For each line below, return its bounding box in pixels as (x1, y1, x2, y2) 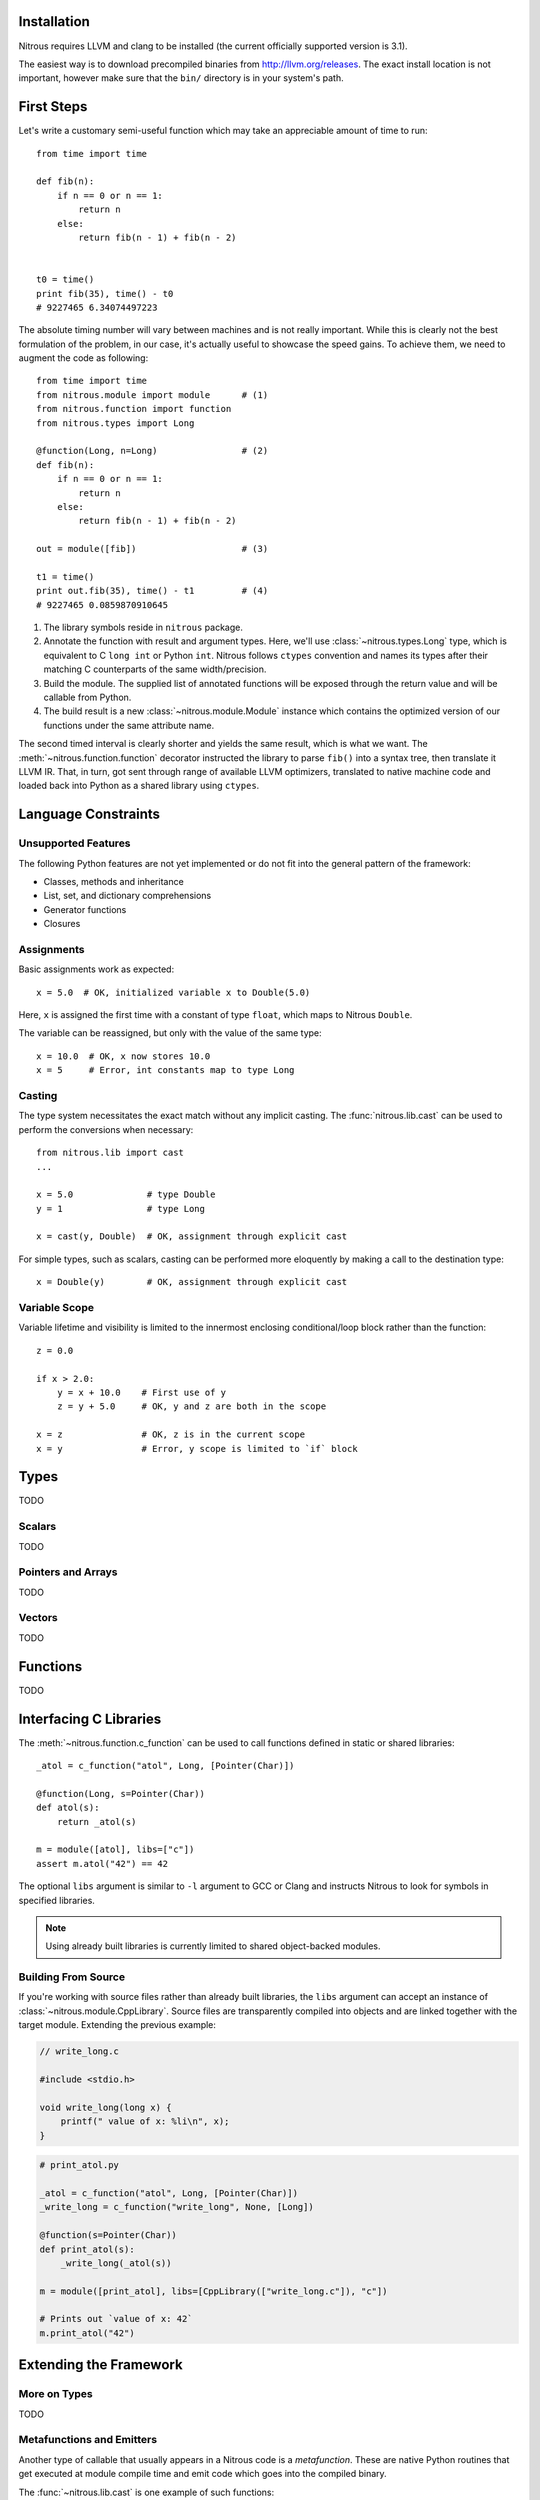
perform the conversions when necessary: (18, 1123, 194, 1135)
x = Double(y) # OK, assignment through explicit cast (36, 1276, 348, 1288)
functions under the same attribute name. (43, 719, 215, 731)
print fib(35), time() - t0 (36, 288, 174, 299)
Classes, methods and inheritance (43, 875, 184, 887)
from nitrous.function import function (36, 403, 232, 415)
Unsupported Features (18, 836, 131, 850)
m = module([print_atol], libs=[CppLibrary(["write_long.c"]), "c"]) (39, 2285, 388, 2297)
